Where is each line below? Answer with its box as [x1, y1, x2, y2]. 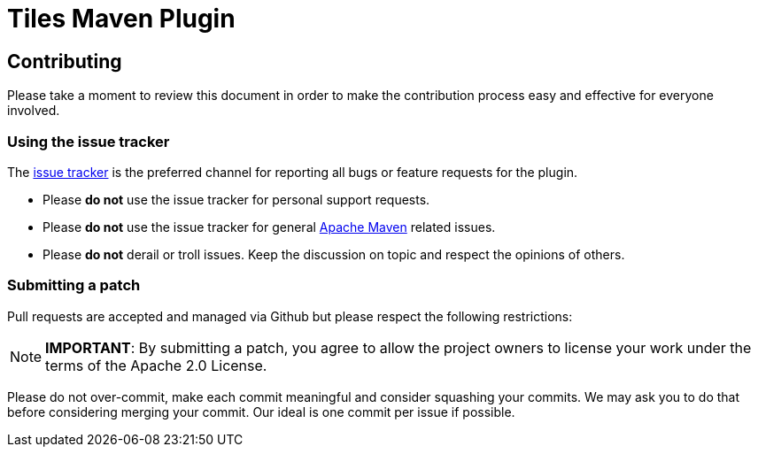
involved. [7, 103, 60, 119]
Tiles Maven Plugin [7, 4, 236, 34]
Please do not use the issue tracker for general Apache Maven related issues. [43, 219, 496, 235]
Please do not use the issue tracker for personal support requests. [43, 191, 430, 207]
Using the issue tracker [7, 132, 170, 150]
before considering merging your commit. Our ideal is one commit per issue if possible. [7, 404, 515, 419]
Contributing [7, 50, 122, 73]
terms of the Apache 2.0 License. [45, 356, 267, 374]
